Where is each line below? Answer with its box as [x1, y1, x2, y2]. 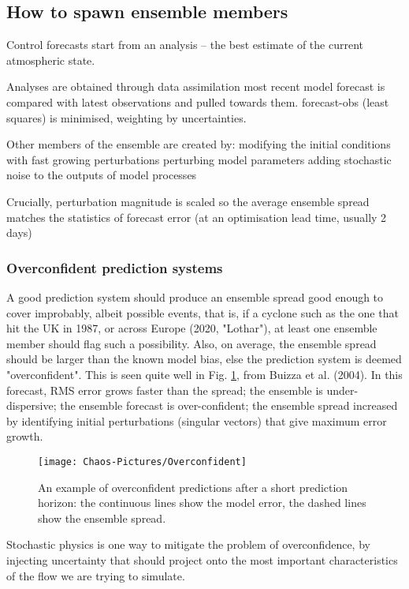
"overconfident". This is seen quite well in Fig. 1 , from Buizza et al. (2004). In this [6, 366, 403, 382]
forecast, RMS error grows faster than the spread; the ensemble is [6, 381, 323, 398]
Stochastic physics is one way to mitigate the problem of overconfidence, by [6, 536, 370, 553]
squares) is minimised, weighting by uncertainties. [6, 109, 247, 126]
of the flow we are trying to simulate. [6, 567, 185, 583]
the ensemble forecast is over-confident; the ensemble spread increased [60, 397, 398, 414]
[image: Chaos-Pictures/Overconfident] [38, 456, 247, 467]
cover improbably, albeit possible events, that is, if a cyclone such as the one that [6, 304, 399, 321]
